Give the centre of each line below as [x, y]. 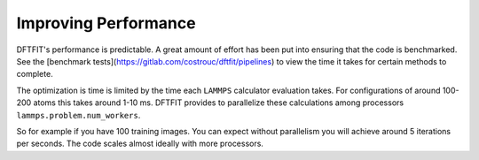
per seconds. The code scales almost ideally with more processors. [140, 144]
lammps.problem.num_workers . [79, 115]
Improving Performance [106, 23]
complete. [35, 74]
